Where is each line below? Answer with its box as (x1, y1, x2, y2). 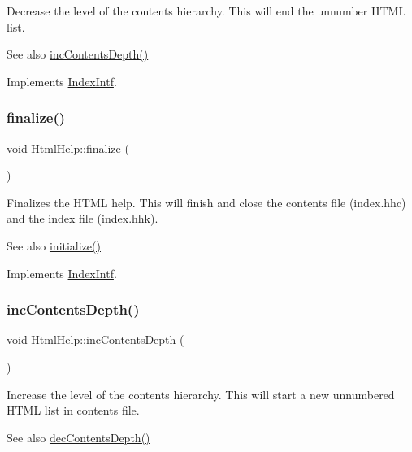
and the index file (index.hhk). (7, 210, 158, 227)
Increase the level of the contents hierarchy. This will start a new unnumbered (7, 385, 395, 402)
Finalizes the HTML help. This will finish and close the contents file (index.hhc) (7, 193, 406, 211)
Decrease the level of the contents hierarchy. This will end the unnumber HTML (7, 2, 406, 19)
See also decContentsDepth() (7, 428, 150, 445)
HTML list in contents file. (7, 402, 140, 419)
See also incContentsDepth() (7, 46, 149, 63)
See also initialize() (7, 237, 101, 254)
